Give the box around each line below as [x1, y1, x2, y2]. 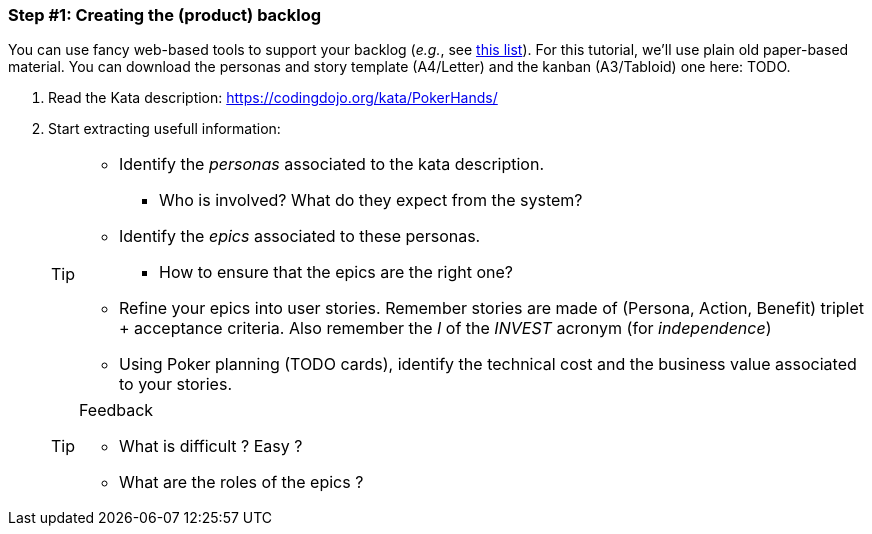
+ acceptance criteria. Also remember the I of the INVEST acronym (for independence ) [119, 318, 772, 339]
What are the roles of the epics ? [119, 472, 364, 493]
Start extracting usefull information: [48, 120, 281, 138]
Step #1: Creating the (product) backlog [8, 5, 322, 25]
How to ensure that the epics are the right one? [159, 262, 513, 283]
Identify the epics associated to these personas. [119, 226, 481, 247]
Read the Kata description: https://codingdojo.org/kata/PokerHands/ [48, 89, 498, 107]
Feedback [79, 400, 154, 421]
